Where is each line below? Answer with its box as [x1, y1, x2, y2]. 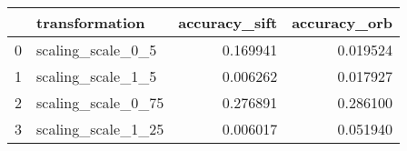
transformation [36, 12, 145, 33]
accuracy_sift [178, 12, 278, 33]
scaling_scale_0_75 [36, 92, 164, 113]
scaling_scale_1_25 [36, 118, 164, 139]
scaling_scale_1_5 [36, 65, 157, 86]
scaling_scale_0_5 [36, 39, 157, 60]
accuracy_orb [292, 12, 393, 33]
